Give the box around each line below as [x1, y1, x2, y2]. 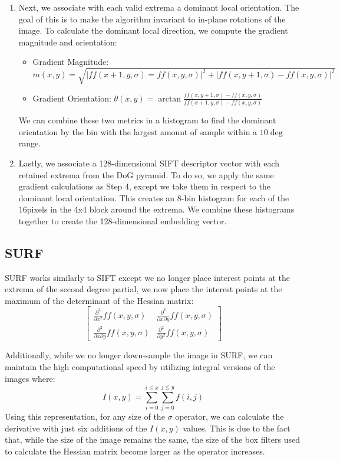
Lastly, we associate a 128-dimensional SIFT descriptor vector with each [18, 156, 280, 169]
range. [18, 137, 41, 149]
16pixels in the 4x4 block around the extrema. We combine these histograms [18, 203, 295, 215]
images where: [5, 372, 55, 384]
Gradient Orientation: [32, 91, 111, 104]
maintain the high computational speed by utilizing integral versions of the [5, 360, 275, 372]
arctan [158, 94, 181, 103]
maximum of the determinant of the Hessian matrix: [5, 294, 194, 306]
